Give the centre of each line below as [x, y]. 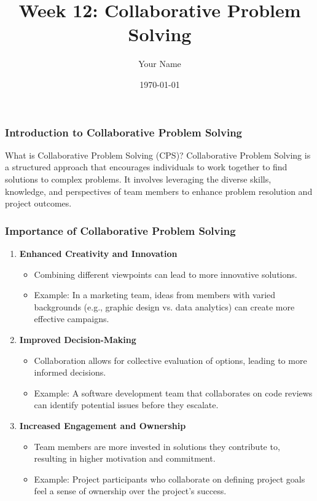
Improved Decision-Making [78, 339]
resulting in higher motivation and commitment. [125, 458]
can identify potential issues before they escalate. [126, 405]
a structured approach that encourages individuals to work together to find [146, 167]
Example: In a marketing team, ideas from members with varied [155, 295]
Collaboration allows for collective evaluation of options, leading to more [170, 360]
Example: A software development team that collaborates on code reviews [173, 393]
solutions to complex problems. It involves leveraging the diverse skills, [138, 179]
